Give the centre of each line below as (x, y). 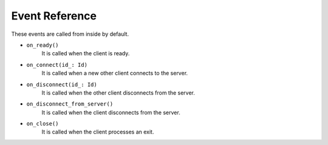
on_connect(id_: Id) (57, 65)
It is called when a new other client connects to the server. (115, 73)
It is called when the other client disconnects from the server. (118, 93)
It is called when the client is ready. (86, 53)
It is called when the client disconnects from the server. (111, 112)
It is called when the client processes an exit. (98, 132)
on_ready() (43, 45)
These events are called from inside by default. (70, 34)
